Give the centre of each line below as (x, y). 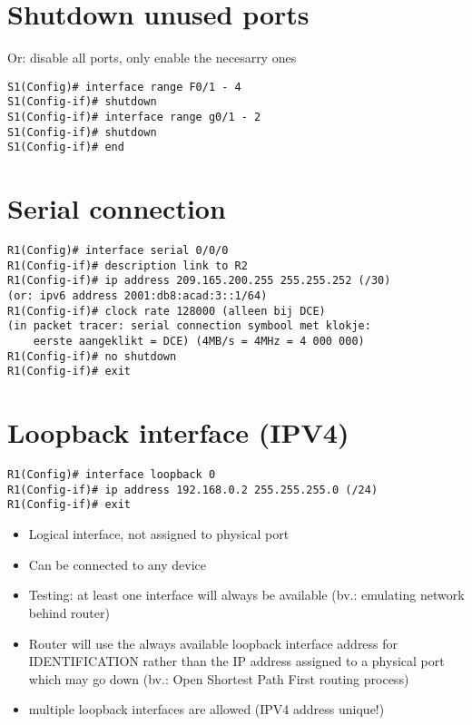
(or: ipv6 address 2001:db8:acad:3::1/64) (138, 296)
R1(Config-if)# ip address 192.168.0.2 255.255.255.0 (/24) (193, 490)
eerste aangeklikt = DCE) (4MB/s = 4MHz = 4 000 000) (199, 342)
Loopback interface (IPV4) (178, 432)
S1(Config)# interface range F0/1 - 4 (124, 87)
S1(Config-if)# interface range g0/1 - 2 (134, 118)
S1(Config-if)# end (66, 147)
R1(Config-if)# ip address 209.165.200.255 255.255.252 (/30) (199, 281)
